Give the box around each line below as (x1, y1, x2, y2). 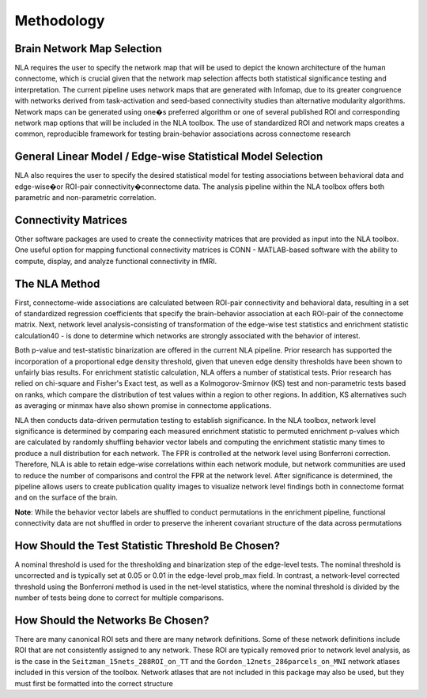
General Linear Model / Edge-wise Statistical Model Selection (14, 150, 323, 164)
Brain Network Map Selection (14, 42, 162, 55)
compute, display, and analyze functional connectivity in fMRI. (14, 256, 217, 266)
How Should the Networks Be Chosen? (14, 613, 210, 627)
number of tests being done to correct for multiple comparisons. (14, 593, 225, 602)
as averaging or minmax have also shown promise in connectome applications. (14, 401, 272, 410)
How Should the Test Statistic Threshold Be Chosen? (14, 538, 281, 553)
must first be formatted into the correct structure (14, 678, 173, 688)
